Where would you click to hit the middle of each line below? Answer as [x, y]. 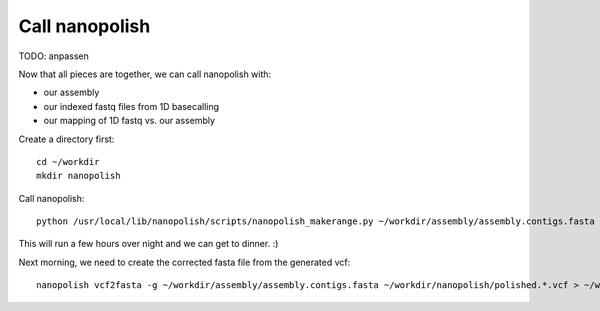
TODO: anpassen [54, 56]
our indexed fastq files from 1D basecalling [131, 106]
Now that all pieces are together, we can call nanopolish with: [145, 74]
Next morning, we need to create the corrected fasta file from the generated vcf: [184, 262]
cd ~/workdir [68, 161]
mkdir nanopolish [78, 176]
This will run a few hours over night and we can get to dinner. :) [148, 244]
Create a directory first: [66, 139]
